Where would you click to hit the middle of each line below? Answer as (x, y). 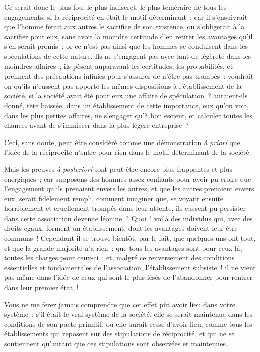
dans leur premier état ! (41, 287)
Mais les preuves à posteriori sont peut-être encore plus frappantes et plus (118, 168)
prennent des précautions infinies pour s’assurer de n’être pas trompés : (115, 76)
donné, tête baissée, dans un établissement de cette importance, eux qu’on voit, (126, 105)
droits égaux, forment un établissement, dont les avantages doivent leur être (121, 228)
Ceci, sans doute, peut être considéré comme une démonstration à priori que (122, 142)
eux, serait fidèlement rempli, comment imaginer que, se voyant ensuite (114, 198)
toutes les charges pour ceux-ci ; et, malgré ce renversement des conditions (119, 258)
